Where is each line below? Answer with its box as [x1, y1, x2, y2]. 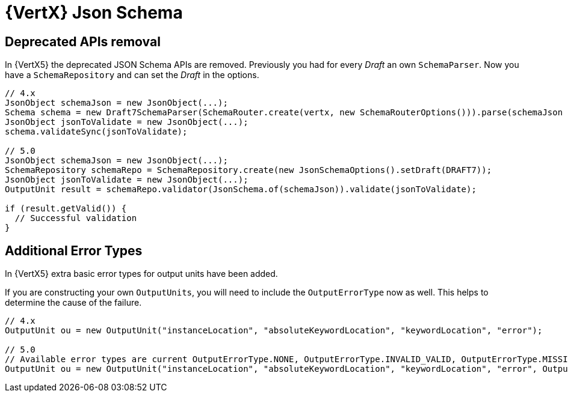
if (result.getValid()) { [5, 204, 127, 214]
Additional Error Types [5, 243, 143, 258]
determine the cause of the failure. [5, 297, 142, 308]
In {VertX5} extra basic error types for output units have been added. [5, 268, 278, 279]
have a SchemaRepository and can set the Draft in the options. [5, 70, 259, 80]
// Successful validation [14, 213, 137, 223]
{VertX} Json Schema [5, 2, 183, 23]
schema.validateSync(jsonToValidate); [5, 127, 188, 137]
